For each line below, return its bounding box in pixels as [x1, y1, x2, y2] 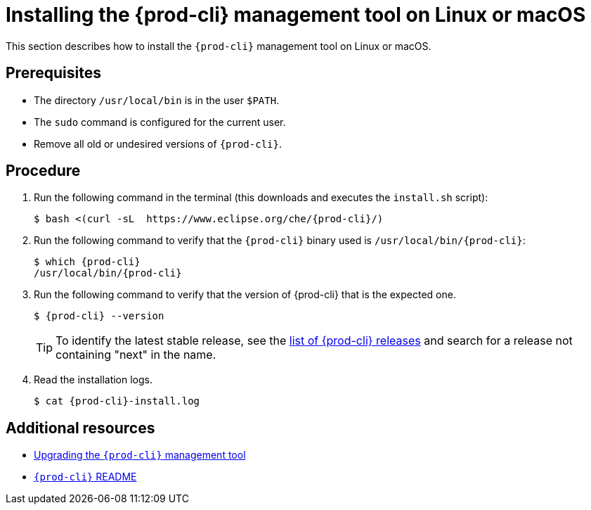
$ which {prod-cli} [34, 256, 141, 268]
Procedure [6, 162, 81, 180]
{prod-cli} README [34, 471, 137, 483]
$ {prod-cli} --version [34, 310, 164, 322]
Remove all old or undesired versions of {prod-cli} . [34, 137, 282, 150]
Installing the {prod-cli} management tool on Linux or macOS [6, 3, 586, 27]
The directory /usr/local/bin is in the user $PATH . [34, 94, 280, 106]
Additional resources [6, 419, 155, 437]
